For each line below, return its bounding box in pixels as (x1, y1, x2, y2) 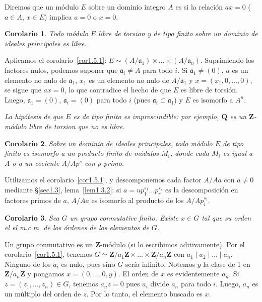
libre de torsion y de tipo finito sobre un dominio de (98, 28, 258, 39)
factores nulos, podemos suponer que (5, 64, 118, 75)
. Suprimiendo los (200, 55, 254, 65)
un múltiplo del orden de (5, 288, 81, 298)
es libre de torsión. (180, 84, 238, 95)
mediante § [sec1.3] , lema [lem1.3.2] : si (5, 184, 121, 194)
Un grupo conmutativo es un (5, 239, 93, 249)
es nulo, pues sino (61, 258, 115, 269)
